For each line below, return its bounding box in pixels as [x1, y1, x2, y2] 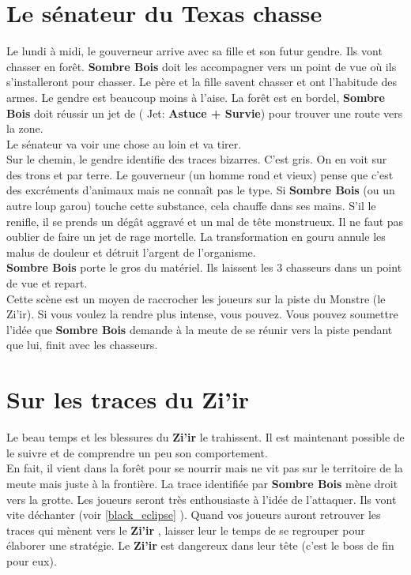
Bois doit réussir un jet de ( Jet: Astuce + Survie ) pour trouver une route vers [6, 104, 403, 121]
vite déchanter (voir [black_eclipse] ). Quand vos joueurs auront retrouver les [6, 506, 381, 523]
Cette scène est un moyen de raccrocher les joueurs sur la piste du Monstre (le [6, 290, 386, 306]
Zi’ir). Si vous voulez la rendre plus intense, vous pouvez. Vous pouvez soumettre [6, 306, 398, 322]
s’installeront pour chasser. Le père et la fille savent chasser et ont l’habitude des [6, 73, 398, 90]
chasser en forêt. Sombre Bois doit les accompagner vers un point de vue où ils [6, 58, 397, 74]
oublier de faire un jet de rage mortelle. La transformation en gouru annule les [6, 228, 386, 245]
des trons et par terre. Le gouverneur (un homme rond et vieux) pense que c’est [6, 166, 394, 182]
